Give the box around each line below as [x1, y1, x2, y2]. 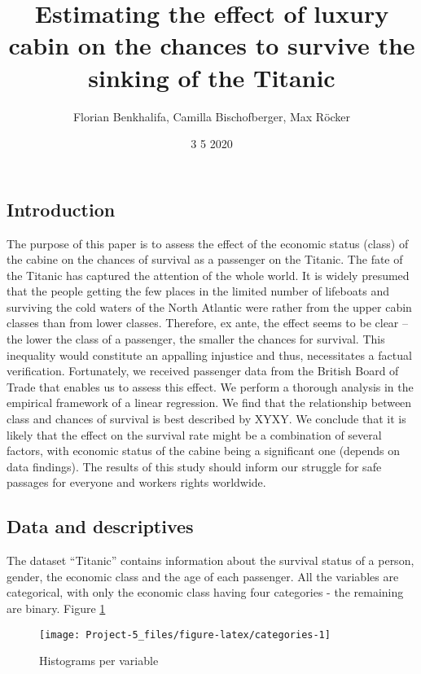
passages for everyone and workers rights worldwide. [7, 474, 266, 491]
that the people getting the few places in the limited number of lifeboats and [7, 282, 389, 300]
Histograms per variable [39, 652, 159, 669]
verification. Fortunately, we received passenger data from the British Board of [7, 362, 399, 379]
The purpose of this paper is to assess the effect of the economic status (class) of [7, 234, 409, 252]
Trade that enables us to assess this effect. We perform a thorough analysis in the [7, 378, 414, 395]
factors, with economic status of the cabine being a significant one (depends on [7, 442, 401, 459]
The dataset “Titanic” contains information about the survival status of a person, [7, 552, 414, 569]
